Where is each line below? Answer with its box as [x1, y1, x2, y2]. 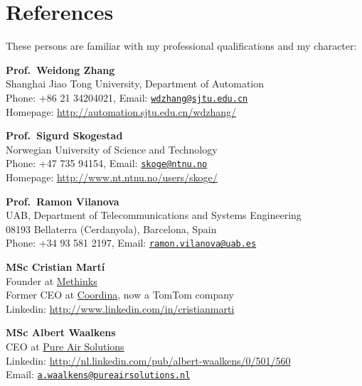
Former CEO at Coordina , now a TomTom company [6, 287, 234, 302]
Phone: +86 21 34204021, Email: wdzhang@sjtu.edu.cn [6, 90, 248, 104]
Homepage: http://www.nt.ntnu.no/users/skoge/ [6, 170, 218, 184]
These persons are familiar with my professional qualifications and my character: [6, 38, 357, 53]
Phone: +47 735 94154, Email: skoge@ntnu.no [6, 156, 208, 171]
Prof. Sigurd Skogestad [6, 128, 123, 143]
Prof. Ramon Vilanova [6, 193, 119, 208]
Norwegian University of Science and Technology [6, 141, 218, 156]
